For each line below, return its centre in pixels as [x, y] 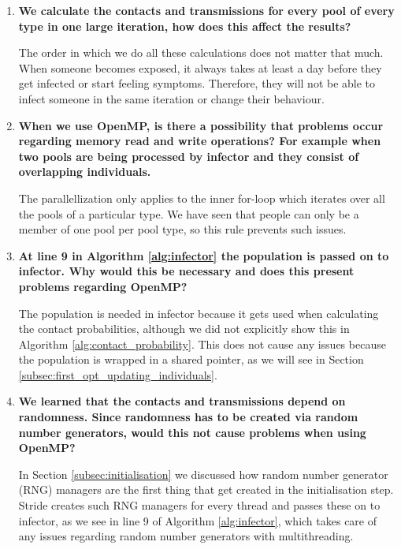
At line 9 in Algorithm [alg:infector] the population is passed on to [204, 255]
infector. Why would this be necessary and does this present [186, 271]
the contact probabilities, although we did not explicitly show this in [184, 329]
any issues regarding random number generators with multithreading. [186, 536]
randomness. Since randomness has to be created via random [188, 417]
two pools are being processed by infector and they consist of [189, 156]
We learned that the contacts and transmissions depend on [182, 401]
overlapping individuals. [85, 172]
